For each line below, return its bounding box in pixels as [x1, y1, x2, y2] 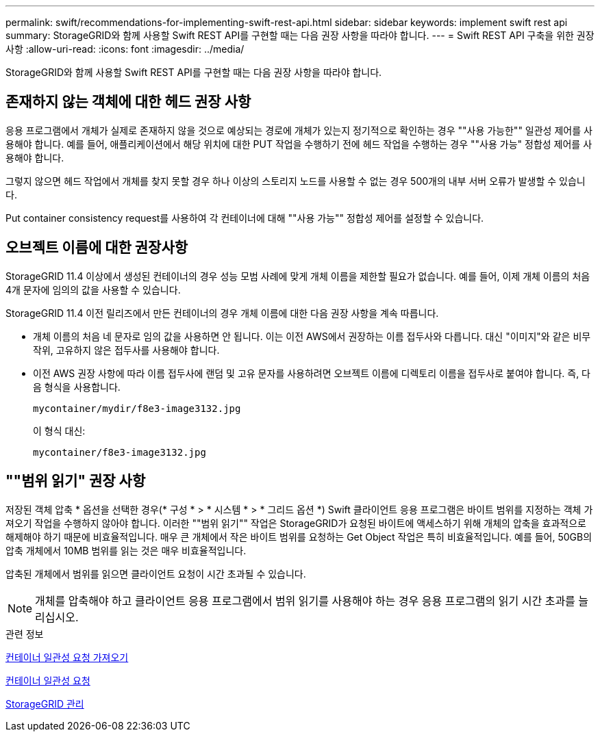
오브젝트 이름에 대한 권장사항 [5, 239, 188, 257]
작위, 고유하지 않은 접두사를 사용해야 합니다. [33, 344, 220, 356]
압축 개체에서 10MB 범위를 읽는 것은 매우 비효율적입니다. [5, 544, 247, 556]
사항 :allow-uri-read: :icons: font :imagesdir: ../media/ [5, 43, 245, 55]
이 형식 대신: [33, 424, 86, 437]
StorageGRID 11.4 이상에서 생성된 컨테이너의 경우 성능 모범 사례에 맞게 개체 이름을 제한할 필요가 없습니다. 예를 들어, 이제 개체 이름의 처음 [5, 270, 590, 282]
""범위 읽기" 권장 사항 [5, 472, 146, 490]
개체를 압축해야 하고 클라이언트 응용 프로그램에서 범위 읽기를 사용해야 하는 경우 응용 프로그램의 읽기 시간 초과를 [35, 593, 575, 608]
